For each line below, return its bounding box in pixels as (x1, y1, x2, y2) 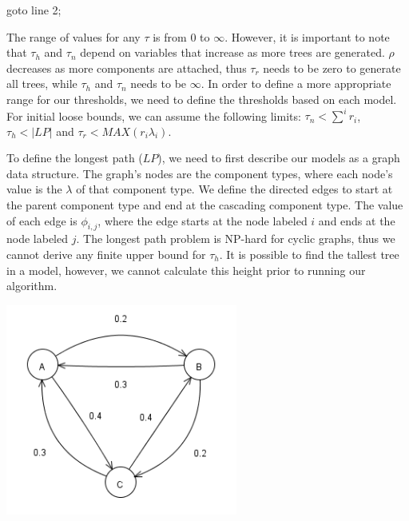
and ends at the (318, 212, 395, 229)
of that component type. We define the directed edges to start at (76, 181, 393, 197)
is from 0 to (153, 28, 210, 45)
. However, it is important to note (224, 28, 390, 45)
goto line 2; (6, 2, 62, 18)
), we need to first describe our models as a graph (157, 149, 400, 166)
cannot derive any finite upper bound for (6, 246, 206, 263)
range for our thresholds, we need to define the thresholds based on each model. (6, 90, 397, 107)
